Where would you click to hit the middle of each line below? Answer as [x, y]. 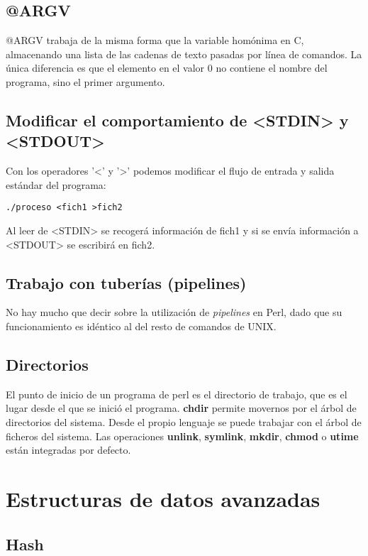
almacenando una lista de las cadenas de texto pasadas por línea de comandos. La [184, 54]
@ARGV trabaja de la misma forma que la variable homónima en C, [155, 40]
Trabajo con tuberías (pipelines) [126, 282]
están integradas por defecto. [68, 450]
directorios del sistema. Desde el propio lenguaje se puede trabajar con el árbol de [184, 421]
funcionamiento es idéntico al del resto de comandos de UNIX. [141, 326]
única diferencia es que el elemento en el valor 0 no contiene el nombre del [167, 68]
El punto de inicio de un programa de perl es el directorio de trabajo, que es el [177, 394]
